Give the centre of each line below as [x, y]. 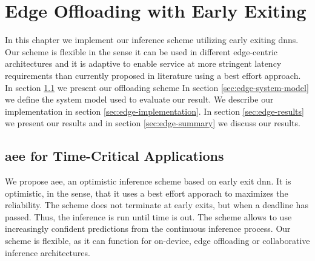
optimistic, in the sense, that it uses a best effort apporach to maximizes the [147, 193]
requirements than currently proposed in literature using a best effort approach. [153, 75]
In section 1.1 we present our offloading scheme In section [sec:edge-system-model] [157, 87]
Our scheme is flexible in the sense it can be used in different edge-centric [141, 51]
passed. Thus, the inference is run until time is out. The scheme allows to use [148, 216]
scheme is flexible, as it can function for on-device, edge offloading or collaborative [157, 241]
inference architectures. [48, 252]
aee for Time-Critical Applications [114, 156]
